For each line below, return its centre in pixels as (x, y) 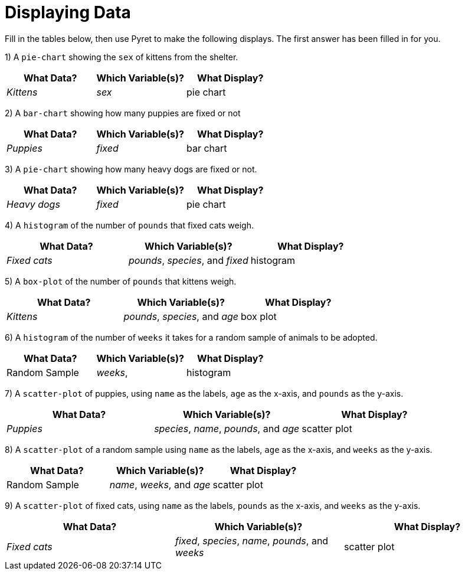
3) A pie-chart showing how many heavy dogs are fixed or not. (131, 169)
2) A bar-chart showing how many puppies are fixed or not (123, 113)
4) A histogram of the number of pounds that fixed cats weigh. (129, 225)
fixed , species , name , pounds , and (252, 540)
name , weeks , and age (160, 484)
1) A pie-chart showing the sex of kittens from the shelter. (122, 57)
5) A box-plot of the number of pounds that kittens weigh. (121, 281)
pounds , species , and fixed (188, 260)
